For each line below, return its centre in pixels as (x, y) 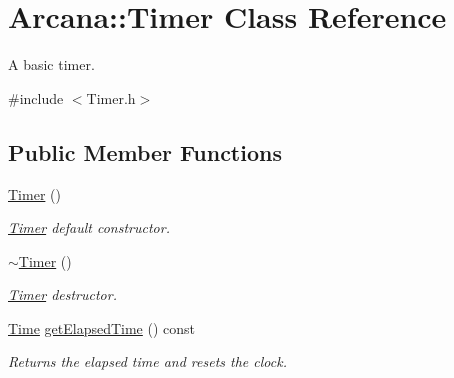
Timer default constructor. (89, 227)
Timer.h (111, 97)
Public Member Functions (145, 151)
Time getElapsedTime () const (102, 327)
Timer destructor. (62, 294)
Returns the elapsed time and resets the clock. (147, 361)
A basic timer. (51, 64)
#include (36, 97)
